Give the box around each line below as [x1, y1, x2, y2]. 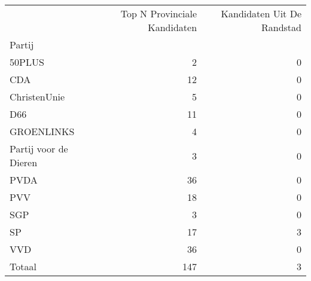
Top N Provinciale [120, 7, 197, 20]
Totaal [10, 259, 36, 273]
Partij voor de [10, 142, 68, 155]
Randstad [261, 20, 301, 34]
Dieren [10, 155, 38, 169]
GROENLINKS [10, 124, 75, 138]
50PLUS [10, 55, 44, 69]
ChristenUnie [10, 90, 65, 103]
